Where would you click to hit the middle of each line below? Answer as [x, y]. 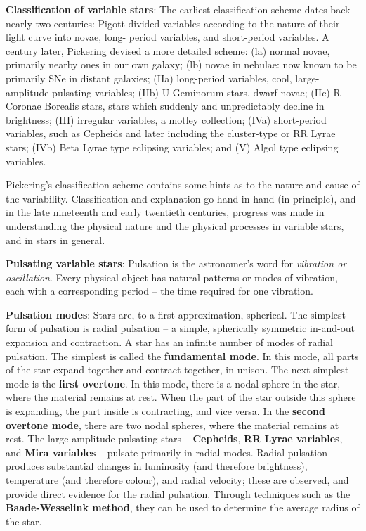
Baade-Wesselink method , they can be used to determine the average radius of [183, 507]
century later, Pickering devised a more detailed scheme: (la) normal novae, [168, 50]
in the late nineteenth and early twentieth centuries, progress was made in [165, 212]
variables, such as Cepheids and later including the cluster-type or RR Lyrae [171, 133]
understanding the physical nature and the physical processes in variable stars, [175, 225]
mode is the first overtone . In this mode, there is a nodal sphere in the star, [173, 383]
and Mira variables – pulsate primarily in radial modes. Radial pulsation [166, 452]
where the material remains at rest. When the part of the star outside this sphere [181, 397]
